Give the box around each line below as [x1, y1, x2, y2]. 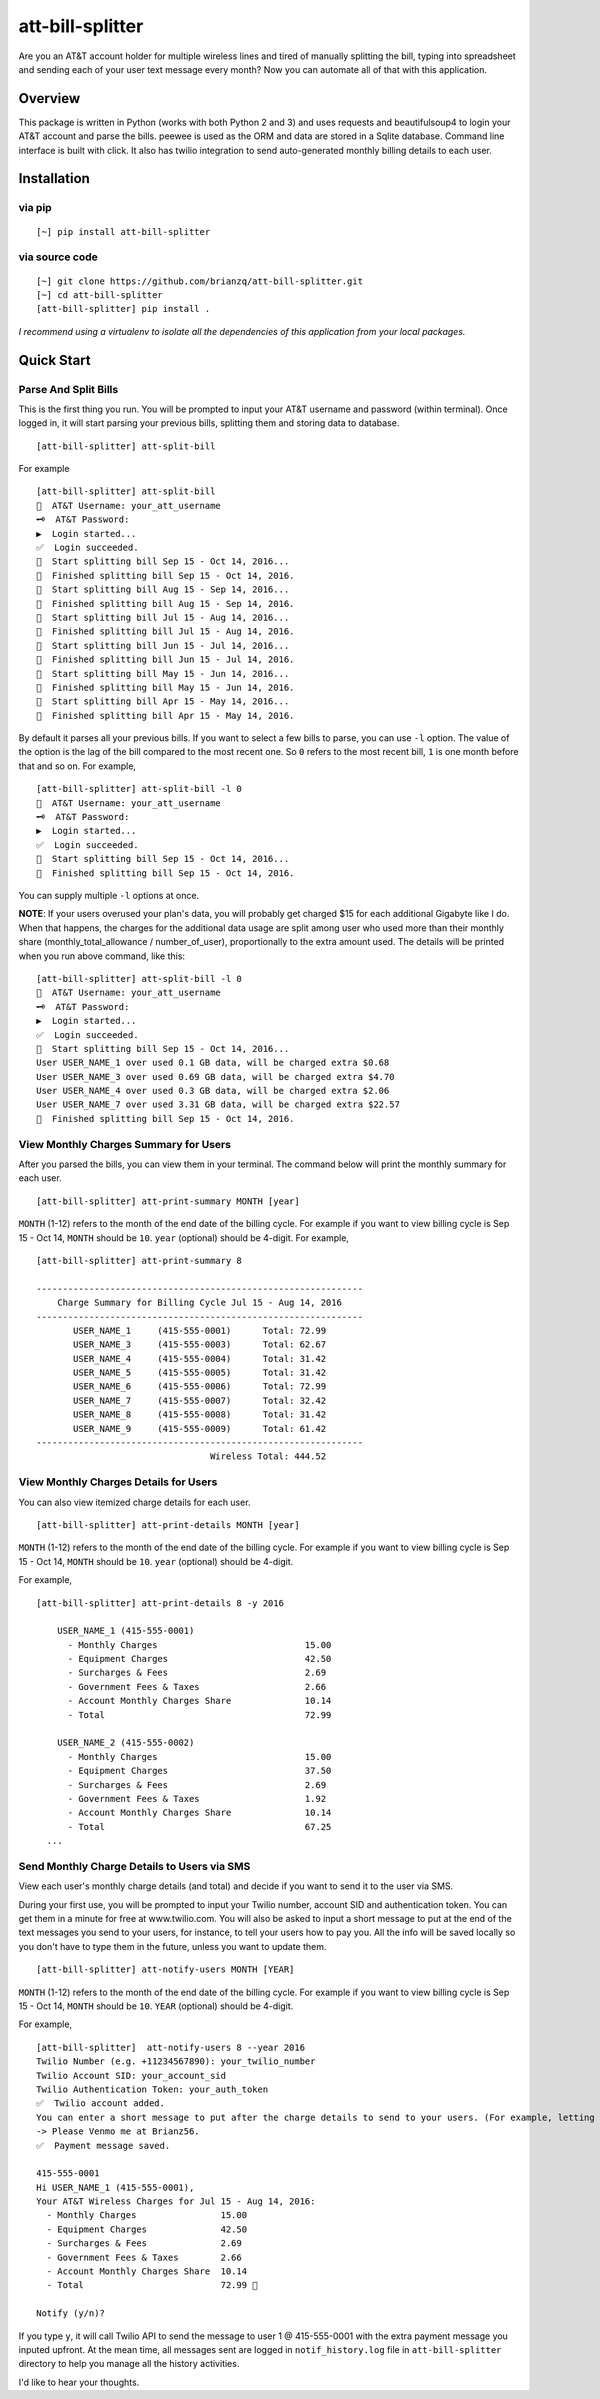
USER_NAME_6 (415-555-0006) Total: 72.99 [73, 1381, 327, 1392]
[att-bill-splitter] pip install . [36, 303, 211, 315]
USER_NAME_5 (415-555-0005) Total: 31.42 [73, 1367, 327, 1379]
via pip [18, 201, 52, 215]
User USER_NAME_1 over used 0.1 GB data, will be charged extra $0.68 [36, 1057, 390, 1069]
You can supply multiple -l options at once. [18, 889, 200, 901]
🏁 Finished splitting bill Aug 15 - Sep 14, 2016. [36, 598, 295, 609]
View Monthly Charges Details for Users [18, 1475, 218, 1489]
